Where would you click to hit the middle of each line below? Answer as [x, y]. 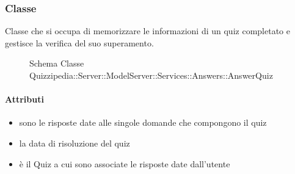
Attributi [24, 99]
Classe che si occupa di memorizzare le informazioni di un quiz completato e [147, 31]
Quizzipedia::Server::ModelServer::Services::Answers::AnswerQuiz [151, 75]
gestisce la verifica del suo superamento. [79, 42]
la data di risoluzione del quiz [75, 143]
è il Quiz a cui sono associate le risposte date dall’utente [125, 163]
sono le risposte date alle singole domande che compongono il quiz [143, 122]
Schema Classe [57, 63]
